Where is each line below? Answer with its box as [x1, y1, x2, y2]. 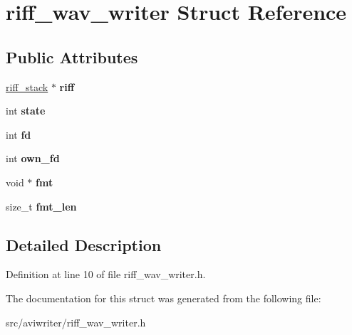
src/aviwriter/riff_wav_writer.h [6, 314, 146, 329]
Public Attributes [6, 46, 138, 68]
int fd [6, 127, 31, 142]
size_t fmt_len [6, 198, 77, 213]
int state [6, 103, 46, 118]
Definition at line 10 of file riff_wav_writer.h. [6, 267, 206, 282]
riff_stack [6, 79, 48, 94]
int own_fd [6, 151, 60, 166]
